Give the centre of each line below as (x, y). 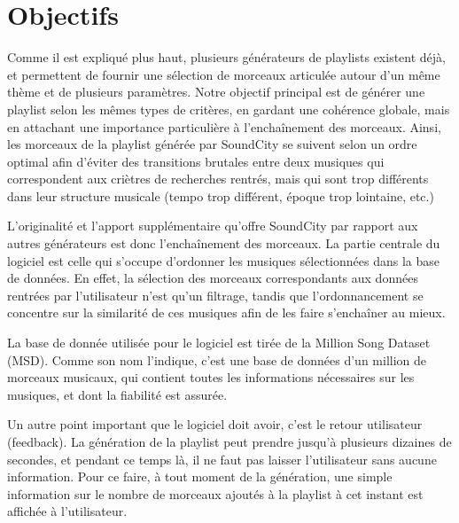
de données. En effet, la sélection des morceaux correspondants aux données (213, 278)
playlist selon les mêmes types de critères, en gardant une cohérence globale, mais (229, 109)
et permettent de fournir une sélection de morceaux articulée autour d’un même (224, 74)
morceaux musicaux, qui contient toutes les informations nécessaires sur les (211, 377)
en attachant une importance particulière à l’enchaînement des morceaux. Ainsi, (224, 126)
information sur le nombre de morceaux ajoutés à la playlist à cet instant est (215, 493)
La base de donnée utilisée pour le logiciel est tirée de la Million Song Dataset (219, 343)
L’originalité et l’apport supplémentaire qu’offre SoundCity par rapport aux (213, 226)
